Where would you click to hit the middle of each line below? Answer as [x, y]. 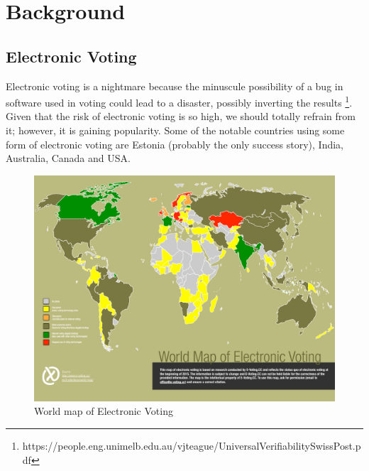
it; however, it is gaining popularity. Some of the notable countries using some [175, 130]
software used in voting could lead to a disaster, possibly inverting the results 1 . [179, 101]
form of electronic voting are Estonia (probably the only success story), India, [175, 144]
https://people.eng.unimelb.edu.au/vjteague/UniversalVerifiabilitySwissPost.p [192, 445]
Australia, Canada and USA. [68, 158]
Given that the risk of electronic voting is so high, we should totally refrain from [181, 116]
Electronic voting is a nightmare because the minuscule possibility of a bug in [175, 86]
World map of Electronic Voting [104, 411]
